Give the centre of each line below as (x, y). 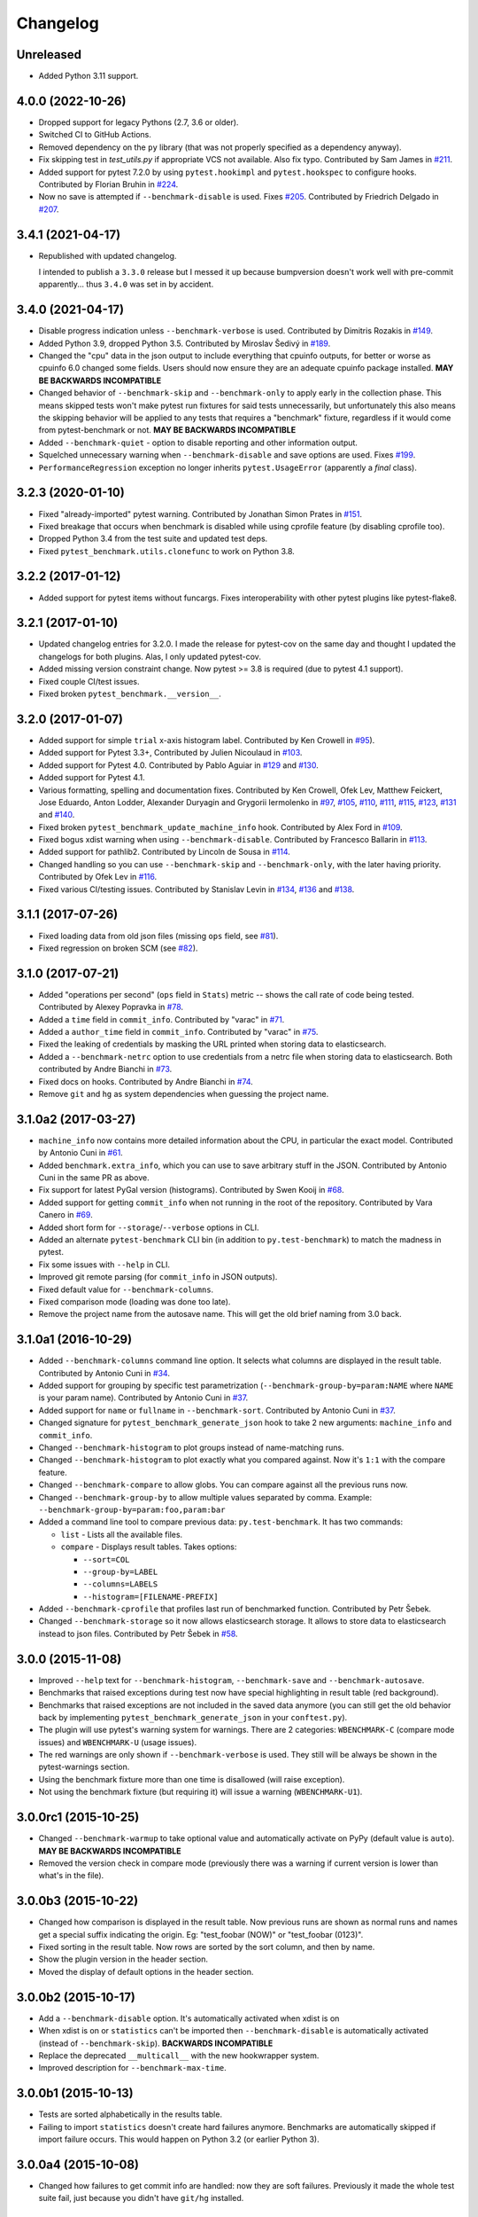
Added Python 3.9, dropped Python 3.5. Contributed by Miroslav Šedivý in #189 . (185, 343)
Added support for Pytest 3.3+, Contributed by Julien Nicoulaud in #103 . (170, 753)
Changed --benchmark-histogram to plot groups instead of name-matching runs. (191, 1447)
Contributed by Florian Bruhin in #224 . (108, 184)
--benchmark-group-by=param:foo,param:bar (132, 1509)
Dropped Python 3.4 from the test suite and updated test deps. (153, 539)
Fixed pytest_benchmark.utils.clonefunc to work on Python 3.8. (167, 551)
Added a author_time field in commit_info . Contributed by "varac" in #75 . (178, 1032)
